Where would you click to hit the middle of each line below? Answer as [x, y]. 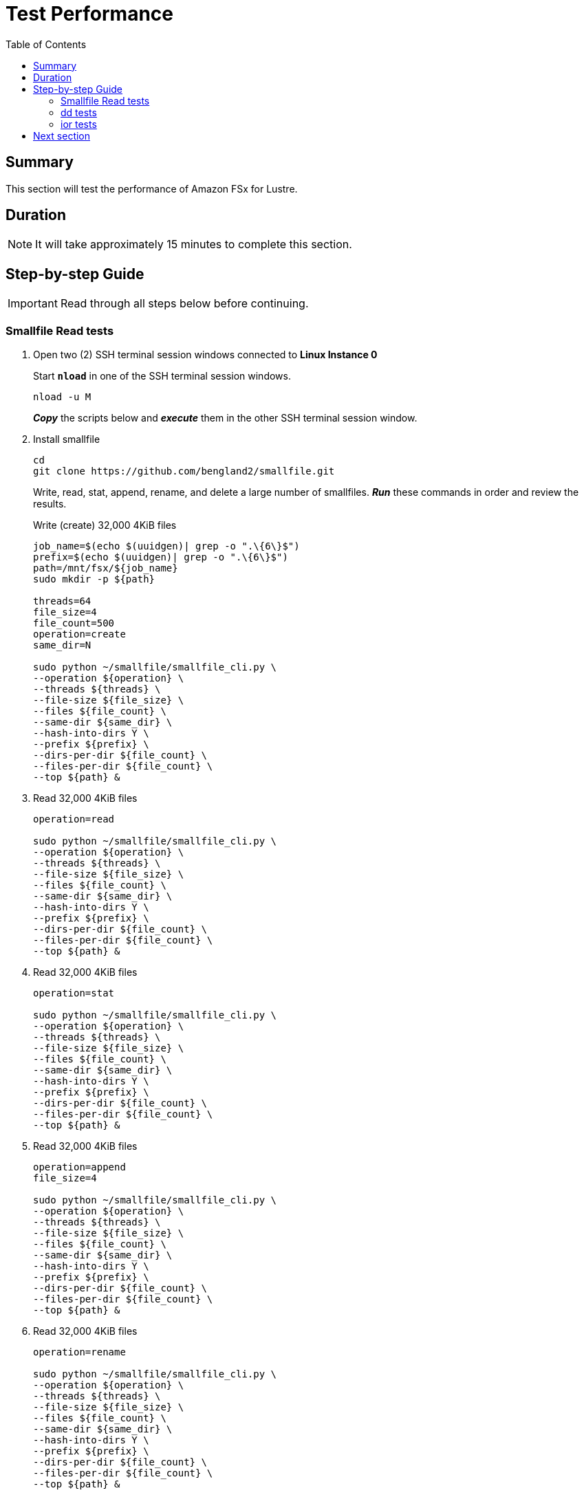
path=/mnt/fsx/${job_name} [106, 568]
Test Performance [90, 14]
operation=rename [79, 1352]
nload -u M [62, 397]
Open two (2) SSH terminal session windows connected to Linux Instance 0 [205, 355]
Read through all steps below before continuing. [184, 304]
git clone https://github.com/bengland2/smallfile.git [184, 471]
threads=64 [62, 601]
